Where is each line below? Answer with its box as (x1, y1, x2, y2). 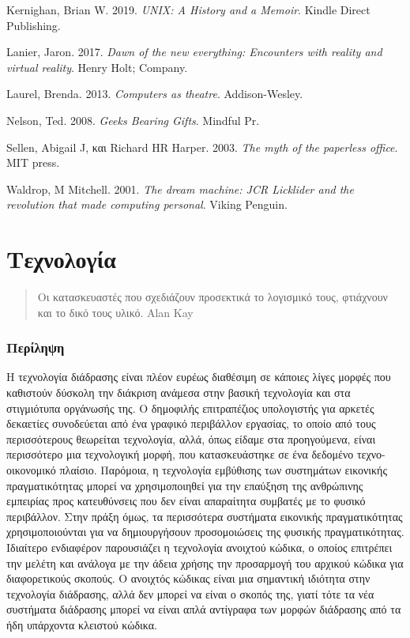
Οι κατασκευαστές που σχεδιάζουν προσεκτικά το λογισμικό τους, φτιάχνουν (37, 289, 388, 305)
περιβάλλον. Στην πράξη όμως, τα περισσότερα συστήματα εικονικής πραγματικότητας (6, 508, 403, 524)
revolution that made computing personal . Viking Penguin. (6, 196, 288, 213)
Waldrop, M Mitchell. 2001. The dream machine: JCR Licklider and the (6, 180, 354, 197)
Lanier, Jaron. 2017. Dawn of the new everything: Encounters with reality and (6, 43, 382, 60)
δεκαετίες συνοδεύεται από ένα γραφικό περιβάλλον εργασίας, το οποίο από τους (6, 415, 376, 432)
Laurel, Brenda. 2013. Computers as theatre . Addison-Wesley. (6, 85, 303, 102)
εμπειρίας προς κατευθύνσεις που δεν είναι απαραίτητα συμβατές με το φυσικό (6, 493, 366, 509)
